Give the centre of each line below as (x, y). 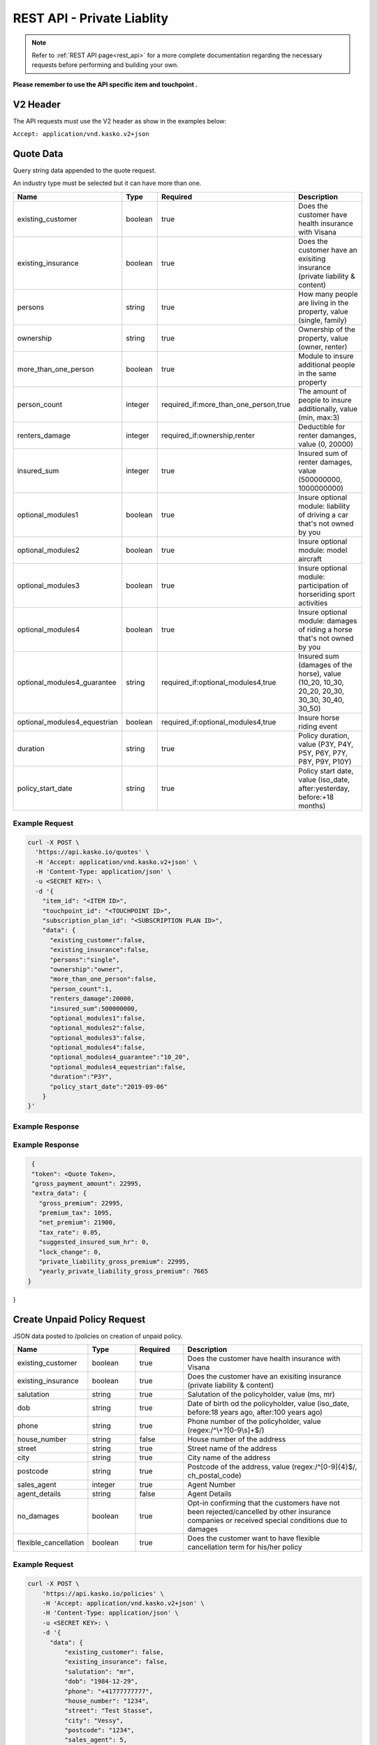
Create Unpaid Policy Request (79, 1319)
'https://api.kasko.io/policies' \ (103, 1594)
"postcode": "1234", (99, 1730)
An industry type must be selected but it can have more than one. (107, 183)
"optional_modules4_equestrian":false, (118, 1067)
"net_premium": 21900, (77, 1223)
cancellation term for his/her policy (245, 1547)
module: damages (327, 621)
